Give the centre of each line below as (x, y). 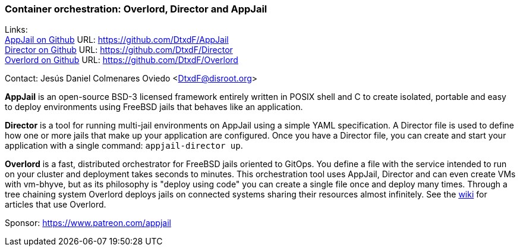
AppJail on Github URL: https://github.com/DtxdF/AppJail (117, 40)
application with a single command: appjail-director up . (124, 146)
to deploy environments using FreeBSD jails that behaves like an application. (154, 107)
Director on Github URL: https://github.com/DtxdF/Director (119, 50)
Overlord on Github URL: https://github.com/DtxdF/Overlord (122, 60)
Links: (16, 30)
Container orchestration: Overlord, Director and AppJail (136, 9)
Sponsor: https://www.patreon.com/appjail (88, 223)
